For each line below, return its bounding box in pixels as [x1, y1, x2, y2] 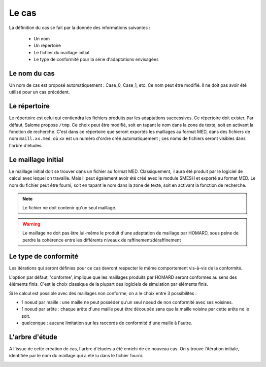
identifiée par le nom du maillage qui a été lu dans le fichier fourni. [9, 353, 144, 359]
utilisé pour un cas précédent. [9, 89, 70, 95]
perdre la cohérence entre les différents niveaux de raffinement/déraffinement [22, 237, 181, 243]
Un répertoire [33, 42, 61, 49]
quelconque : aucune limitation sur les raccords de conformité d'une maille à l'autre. [21, 320, 192, 326]
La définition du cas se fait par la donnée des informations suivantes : [9, 25, 150, 31]
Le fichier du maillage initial [33, 49, 90, 55]
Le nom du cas [9, 69, 55, 77]
